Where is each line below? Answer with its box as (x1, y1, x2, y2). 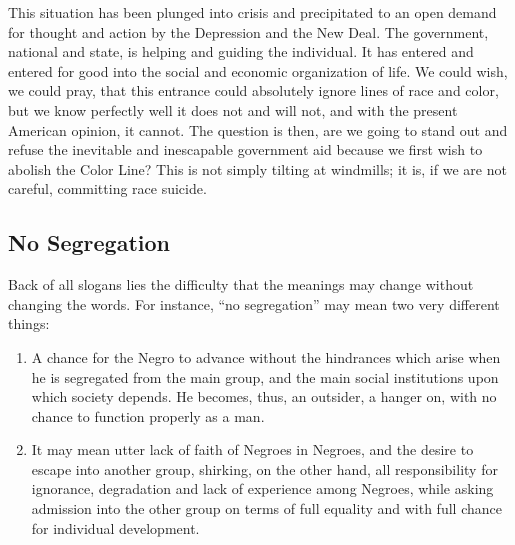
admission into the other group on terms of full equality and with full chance (31, 498, 502, 519)
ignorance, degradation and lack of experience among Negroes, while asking (31, 478, 494, 499)
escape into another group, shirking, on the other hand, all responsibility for (31, 458, 498, 479)
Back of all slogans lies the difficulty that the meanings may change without (8, 274, 474, 295)
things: (8, 313, 50, 334)
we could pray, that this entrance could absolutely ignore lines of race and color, (8, 80, 499, 101)
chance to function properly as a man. (31, 405, 265, 426)
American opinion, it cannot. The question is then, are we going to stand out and (8, 119, 508, 140)
